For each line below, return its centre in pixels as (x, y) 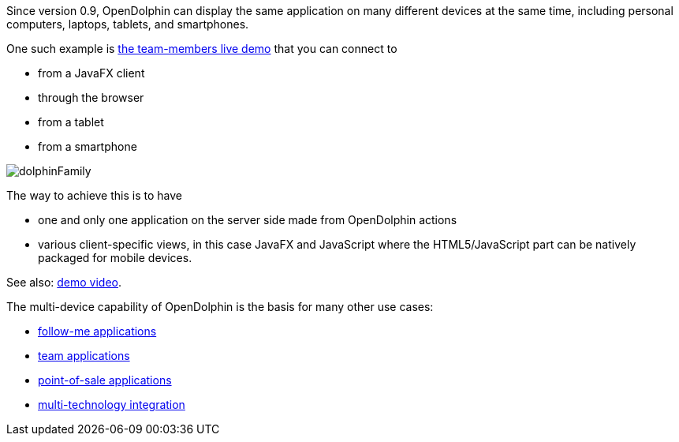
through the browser (91, 97)
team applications (84, 356)
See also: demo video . (64, 282)
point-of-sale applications (105, 380)
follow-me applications (97, 331)
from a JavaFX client (91, 73)
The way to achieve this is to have (94, 195)
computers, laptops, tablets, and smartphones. (128, 24)
